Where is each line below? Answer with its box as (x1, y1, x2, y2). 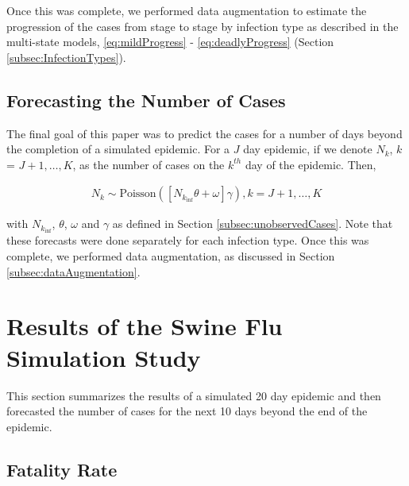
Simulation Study (6, 341, 201, 373)
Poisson (119, 188, 156, 200)
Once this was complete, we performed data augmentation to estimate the (6, 2, 367, 18)
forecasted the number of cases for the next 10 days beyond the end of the (6, 403, 368, 419)
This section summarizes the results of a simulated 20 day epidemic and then (6, 387, 381, 403)
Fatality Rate (6, 457, 118, 481)
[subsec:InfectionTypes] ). (6, 48, 126, 65)
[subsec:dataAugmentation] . (6, 263, 141, 280)
